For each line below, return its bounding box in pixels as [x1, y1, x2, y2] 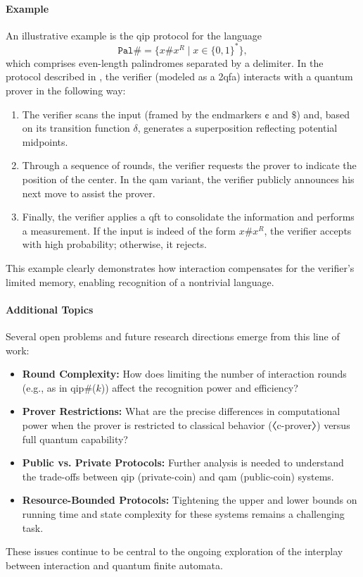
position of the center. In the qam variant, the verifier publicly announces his [22, 172, 355, 187]
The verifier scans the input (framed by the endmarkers [22, 106, 262, 121]
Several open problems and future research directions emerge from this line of [6, 329, 340, 343]
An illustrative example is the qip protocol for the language [6, 27, 262, 42]
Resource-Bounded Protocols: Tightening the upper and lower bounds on [22, 492, 357, 507]
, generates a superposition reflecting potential [137, 120, 338, 135]
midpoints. [22, 134, 68, 149]
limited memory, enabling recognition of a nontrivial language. [6, 274, 274, 289]
